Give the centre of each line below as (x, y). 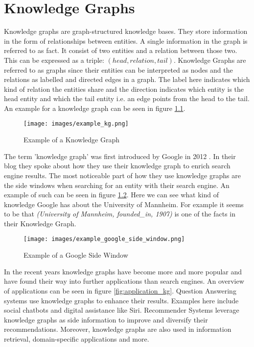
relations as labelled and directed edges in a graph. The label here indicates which (127, 79)
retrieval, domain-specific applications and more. (77, 338)
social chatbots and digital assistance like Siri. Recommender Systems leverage (122, 310)
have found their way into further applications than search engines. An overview (124, 281)
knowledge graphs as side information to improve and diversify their (106, 319)
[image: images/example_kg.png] (76, 124)
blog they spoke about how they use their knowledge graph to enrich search (117, 166)
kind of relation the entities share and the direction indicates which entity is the (124, 89)
